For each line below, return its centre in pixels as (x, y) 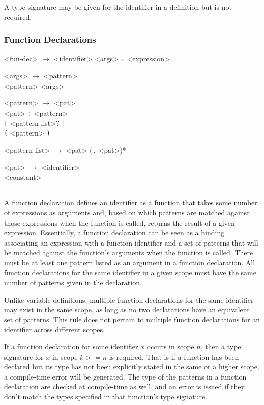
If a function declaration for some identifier (71, 347)
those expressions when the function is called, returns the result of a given (120, 222)
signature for (24, 356)
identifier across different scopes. (54, 329)
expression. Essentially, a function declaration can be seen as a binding (114, 233)
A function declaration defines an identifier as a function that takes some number (131, 202)
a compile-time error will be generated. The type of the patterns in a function (125, 376)
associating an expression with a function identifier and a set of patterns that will (131, 242)
